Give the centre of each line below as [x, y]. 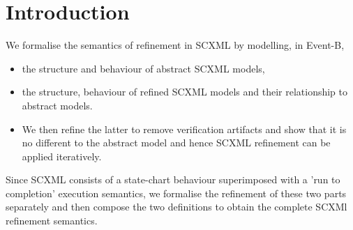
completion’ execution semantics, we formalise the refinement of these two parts [176, 193]
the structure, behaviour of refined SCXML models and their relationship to [185, 92]
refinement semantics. [52, 221]
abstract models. [57, 105]
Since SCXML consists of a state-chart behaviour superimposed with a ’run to [173, 179]
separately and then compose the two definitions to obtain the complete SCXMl [176, 207]
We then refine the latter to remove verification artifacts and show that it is [184, 129]
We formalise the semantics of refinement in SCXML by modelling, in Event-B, [175, 45]
